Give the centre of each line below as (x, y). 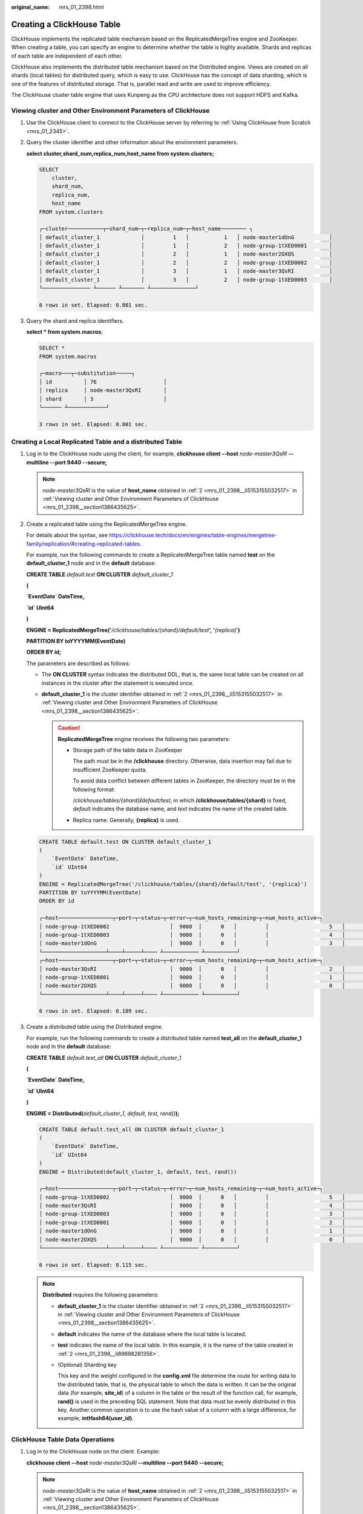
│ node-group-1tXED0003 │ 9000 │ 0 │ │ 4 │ (192, 935)
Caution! (69, 728)
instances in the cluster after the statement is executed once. (118, 683)
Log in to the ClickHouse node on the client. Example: (93, 1452)
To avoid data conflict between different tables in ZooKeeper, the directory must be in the (184, 781)
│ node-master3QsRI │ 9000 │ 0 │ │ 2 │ (192, 969)
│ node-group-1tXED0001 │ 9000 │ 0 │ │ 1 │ (192, 977)
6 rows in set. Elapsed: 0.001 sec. (93, 305)
